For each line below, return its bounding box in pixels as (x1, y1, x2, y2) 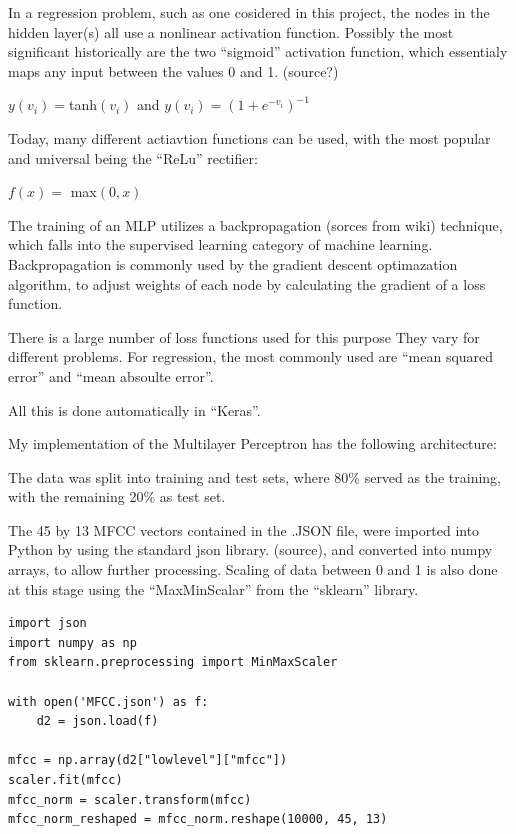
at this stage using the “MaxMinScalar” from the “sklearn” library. (8, 578, 419, 599)
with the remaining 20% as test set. (8, 486, 226, 507)
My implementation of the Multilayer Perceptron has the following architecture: (8, 433, 497, 454)
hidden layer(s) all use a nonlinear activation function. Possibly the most (8, 21, 454, 42)
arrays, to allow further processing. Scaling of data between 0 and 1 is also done (8, 559, 498, 580)
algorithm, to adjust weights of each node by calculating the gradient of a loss (8, 273, 486, 294)
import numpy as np (8, 635, 137, 650)
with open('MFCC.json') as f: (8, 694, 209, 709)
